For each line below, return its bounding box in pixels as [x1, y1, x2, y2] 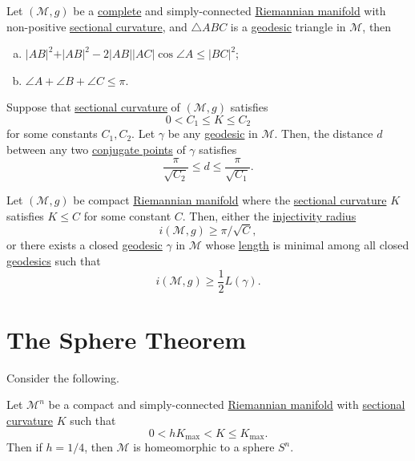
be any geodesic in [167, 125, 258, 142]
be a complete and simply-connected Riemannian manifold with [73, 2, 386, 18]
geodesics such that [6, 253, 101, 269]
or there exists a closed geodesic [6, 237, 163, 253]
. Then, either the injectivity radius [182, 207, 357, 224]
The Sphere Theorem [6, 322, 246, 355]
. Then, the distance [274, 125, 373, 142]
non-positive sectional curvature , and [6, 18, 187, 34]
